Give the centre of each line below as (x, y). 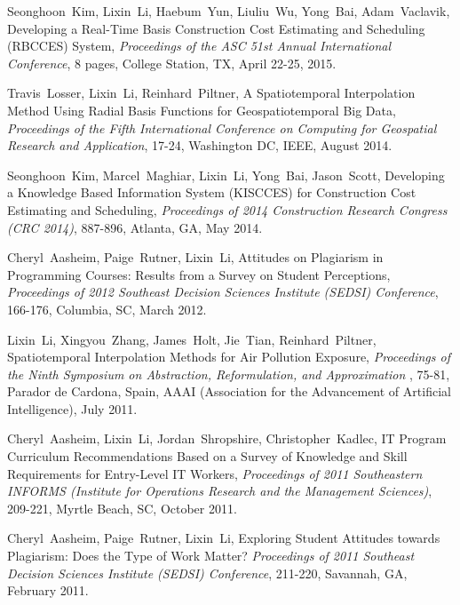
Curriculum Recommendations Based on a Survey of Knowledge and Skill (207, 456)
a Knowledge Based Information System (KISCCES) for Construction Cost (212, 192)
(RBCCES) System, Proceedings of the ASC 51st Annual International (199, 46)
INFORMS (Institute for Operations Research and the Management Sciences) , (220, 491)
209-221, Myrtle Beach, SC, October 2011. (122, 508)
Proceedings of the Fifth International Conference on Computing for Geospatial (222, 127)
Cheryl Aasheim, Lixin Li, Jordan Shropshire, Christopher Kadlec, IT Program (227, 438)
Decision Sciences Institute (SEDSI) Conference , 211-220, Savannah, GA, (207, 573)
